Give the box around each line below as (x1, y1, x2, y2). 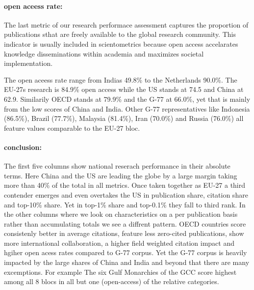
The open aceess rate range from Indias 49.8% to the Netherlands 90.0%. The (4, 74, 237, 85)
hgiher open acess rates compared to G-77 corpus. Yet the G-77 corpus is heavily (4, 247, 247, 258)
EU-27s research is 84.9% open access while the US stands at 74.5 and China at (4, 84, 244, 94)
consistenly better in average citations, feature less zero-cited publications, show (4, 228, 244, 238)
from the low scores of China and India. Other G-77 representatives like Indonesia (4, 103, 250, 114)
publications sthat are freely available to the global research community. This (4, 29, 236, 39)
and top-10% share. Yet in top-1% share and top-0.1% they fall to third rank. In (4, 199, 246, 209)
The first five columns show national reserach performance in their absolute (4, 161, 230, 171)
